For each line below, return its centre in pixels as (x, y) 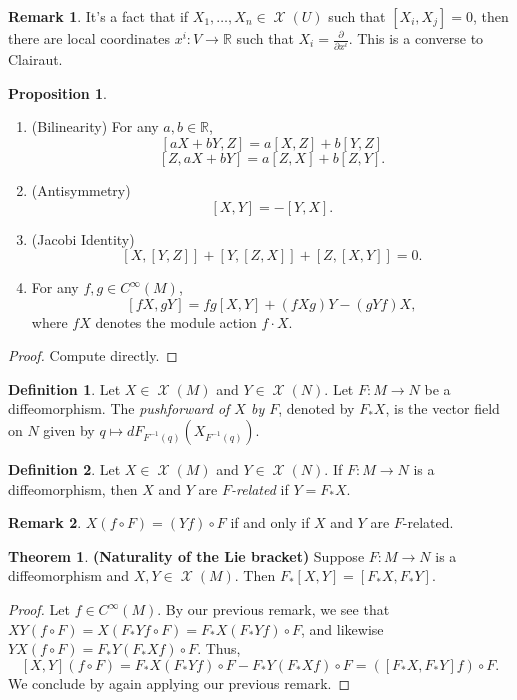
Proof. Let (39, 609)
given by (69, 430)
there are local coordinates (89, 38)
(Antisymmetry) (81, 189)
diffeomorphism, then (73, 488)
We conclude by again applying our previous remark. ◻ (179, 682)
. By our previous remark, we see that (273, 609)
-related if (259, 488)
